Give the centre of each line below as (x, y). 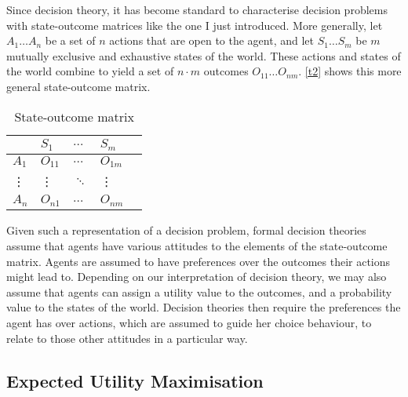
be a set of (70, 40)
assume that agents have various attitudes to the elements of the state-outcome (197, 245)
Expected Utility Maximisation (135, 380)
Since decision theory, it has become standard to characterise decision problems (197, 9)
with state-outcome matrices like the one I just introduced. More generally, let (195, 25)
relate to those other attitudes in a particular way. (127, 338)
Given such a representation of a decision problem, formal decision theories (186, 230)
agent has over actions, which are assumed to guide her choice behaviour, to (189, 322)
